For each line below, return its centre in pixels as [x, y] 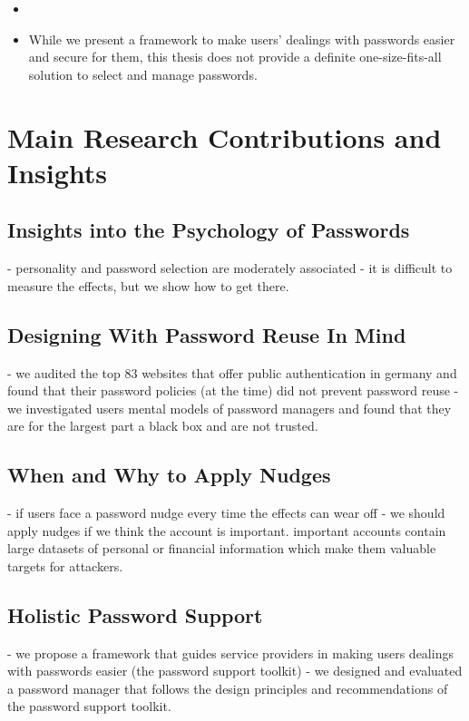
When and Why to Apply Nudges [169, 475]
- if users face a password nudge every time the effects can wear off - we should [226, 513]
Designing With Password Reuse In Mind [207, 334]
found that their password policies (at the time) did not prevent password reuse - [233, 390]
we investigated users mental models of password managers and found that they [230, 408]
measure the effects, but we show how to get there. [148, 285]
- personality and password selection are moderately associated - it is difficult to [230, 268]
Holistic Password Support [135, 614]
